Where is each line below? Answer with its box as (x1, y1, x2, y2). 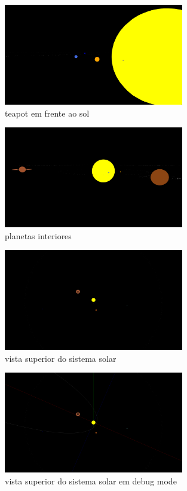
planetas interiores (5, 229, 72, 242)
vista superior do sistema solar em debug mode (5, 474, 177, 487)
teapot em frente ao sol (5, 106, 90, 119)
